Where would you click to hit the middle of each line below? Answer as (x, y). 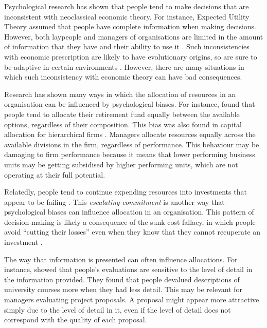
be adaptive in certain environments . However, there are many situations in (124, 66)
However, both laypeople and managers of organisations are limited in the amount (134, 36)
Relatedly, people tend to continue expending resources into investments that (126, 192)
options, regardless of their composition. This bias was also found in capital (123, 124)
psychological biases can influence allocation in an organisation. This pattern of (129, 212)
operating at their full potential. (55, 174)
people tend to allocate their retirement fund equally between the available (122, 114)
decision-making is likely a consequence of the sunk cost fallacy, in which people (130, 221)
